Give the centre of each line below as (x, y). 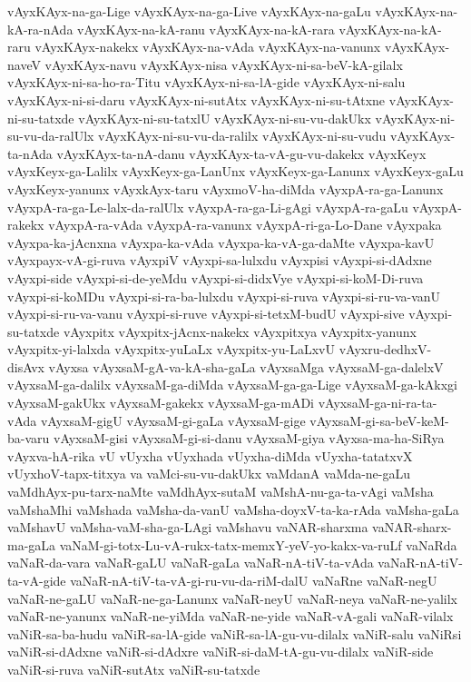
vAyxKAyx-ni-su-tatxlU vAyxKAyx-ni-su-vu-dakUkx (225, 118)
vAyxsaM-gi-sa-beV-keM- (379, 420)
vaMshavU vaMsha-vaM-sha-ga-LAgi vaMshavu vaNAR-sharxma (188, 527)
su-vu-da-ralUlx (51, 136)
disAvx (26, 366)
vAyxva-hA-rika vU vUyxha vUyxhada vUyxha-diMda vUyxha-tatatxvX (210, 455)
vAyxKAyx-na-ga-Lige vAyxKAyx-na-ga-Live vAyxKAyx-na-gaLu (189, 11)
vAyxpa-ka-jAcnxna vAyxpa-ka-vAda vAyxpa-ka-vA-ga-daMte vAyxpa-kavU (221, 242)
